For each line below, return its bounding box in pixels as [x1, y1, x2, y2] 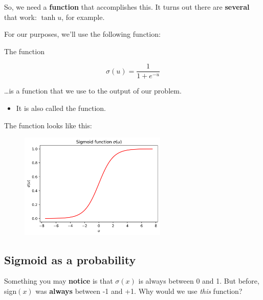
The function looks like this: [4, 120, 92, 130]
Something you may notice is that [4, 275, 113, 286]
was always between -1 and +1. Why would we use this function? [35, 286, 243, 296]
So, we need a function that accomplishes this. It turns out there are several [4, 2, 250, 12]
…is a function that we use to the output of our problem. [4, 85, 182, 96]
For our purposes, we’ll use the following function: [4, 29, 161, 39]
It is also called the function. [16, 103, 106, 113]
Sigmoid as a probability [4, 251, 136, 267]
